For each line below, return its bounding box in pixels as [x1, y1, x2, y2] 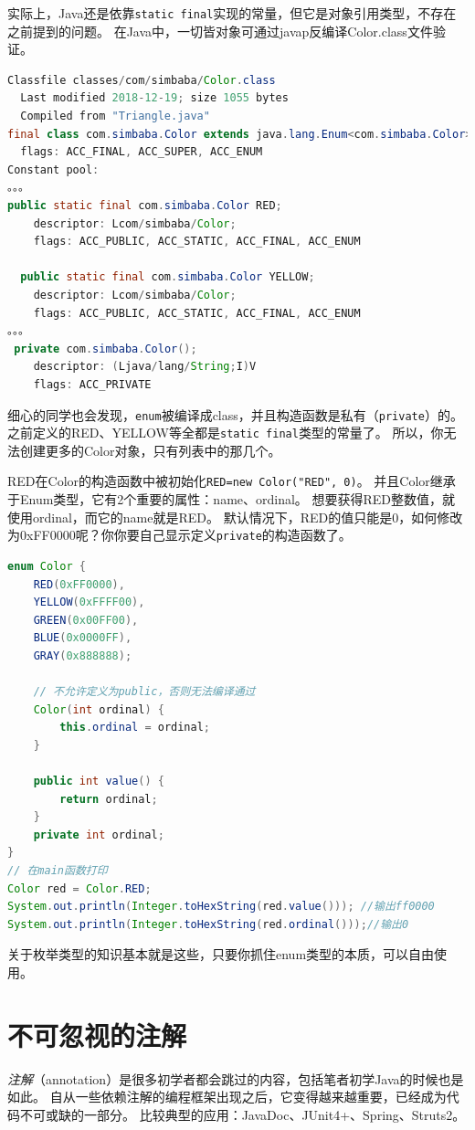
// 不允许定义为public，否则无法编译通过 [33, 685, 256, 699]
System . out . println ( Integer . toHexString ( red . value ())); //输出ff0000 [7, 900, 435, 914]
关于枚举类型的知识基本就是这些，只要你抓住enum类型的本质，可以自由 [7, 945, 435, 964]
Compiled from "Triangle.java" [20, 110, 210, 123]
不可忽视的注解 [7, 1016, 187, 1053]
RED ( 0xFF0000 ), [33, 577, 125, 591]
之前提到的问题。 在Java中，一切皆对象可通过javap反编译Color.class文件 [7, 21, 433, 40]
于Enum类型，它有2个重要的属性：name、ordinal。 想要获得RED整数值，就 [7, 490, 456, 509]
